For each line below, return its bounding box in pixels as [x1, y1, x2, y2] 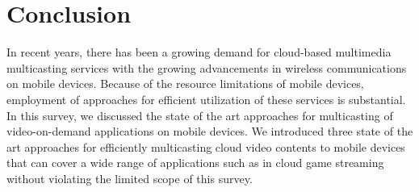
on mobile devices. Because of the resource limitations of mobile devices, [6, 75, 364, 92]
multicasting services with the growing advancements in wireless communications [6, 59, 407, 76]
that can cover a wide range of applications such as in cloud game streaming [6, 154, 384, 171]
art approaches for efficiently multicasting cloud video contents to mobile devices [6, 138, 405, 155]
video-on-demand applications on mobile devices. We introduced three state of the [6, 123, 413, 140]
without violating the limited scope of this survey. [6, 169, 253, 186]
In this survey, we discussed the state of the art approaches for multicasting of [6, 106, 393, 123]
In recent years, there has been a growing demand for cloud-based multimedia [6, 44, 392, 61]
